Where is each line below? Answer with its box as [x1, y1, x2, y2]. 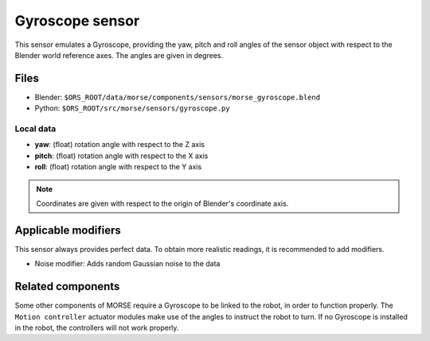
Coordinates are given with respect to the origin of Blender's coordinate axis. [36, 199, 289, 208]
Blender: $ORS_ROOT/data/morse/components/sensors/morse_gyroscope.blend [34, 92, 321, 102]
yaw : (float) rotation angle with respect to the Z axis [34, 140, 205, 149]
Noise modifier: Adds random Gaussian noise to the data [34, 259, 221, 269]
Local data [14, 123, 57, 134]
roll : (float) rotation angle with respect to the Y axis [34, 162, 202, 172]
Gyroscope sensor [14, 12, 140, 29]
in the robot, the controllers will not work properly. [14, 323, 179, 332]
